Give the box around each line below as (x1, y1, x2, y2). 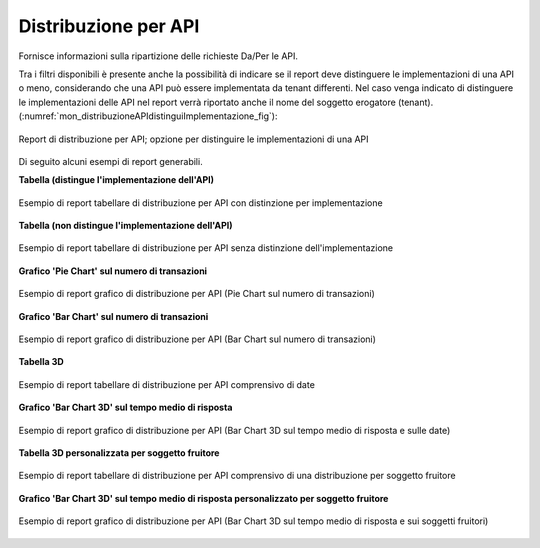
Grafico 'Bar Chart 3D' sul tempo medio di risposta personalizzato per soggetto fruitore (18, 492, 389, 504)
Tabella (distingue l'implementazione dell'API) (18, 174, 215, 186)
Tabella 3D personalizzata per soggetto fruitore (18, 446, 220, 459)
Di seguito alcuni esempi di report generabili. (18, 155, 204, 167)
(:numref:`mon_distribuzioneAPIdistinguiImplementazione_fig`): (18, 110, 278, 122)
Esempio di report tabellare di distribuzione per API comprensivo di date (18, 378, 315, 390)
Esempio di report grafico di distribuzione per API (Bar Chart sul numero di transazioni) (18, 333, 377, 345)
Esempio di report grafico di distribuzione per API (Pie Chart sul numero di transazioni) (18, 288, 375, 300)
